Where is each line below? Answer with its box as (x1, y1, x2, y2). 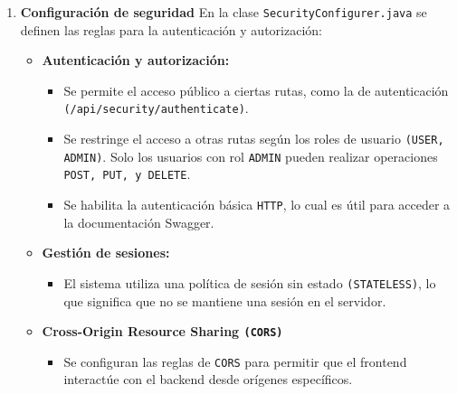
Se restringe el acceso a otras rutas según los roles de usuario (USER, (63, 129, 444, 148)
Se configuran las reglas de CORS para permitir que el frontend (63, 352, 407, 371)
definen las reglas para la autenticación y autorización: (20, 20, 322, 39)
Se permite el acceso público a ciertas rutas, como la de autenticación (63, 80, 449, 99)
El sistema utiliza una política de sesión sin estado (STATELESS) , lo (63, 273, 436, 292)
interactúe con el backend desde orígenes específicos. (63, 370, 353, 389)
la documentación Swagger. (63, 212, 214, 231)
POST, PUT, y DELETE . (63, 164, 191, 183)
